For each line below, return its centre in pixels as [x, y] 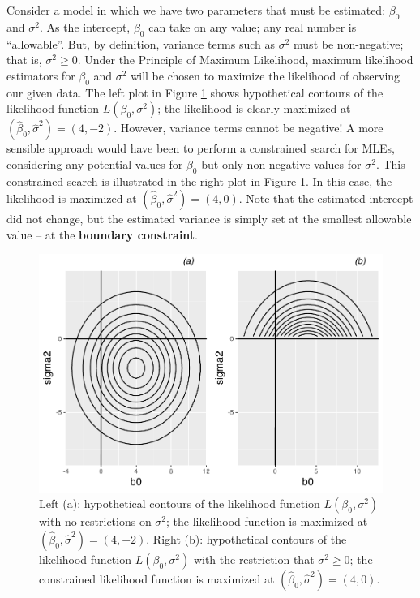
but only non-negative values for [281, 163]
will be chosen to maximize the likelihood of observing [266, 75]
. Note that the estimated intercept [326, 198]
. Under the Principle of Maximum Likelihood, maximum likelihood [245, 60]
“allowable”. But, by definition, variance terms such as [141, 43]
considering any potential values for [95, 163]
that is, [24, 60]
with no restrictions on [95, 521]
